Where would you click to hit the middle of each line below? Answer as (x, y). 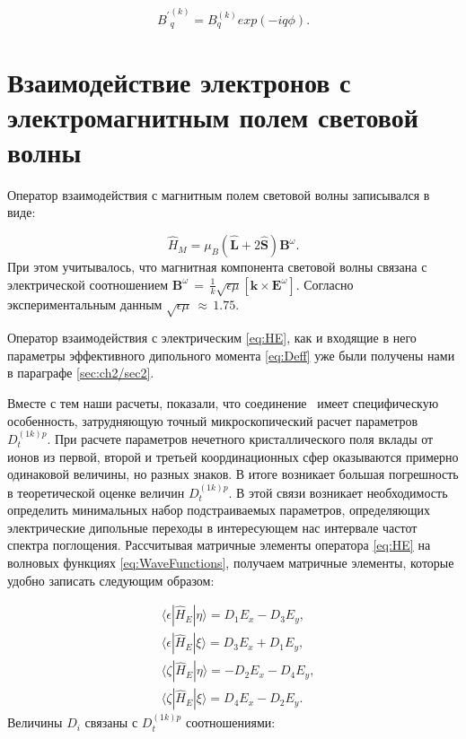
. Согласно (325, 284)
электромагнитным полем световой (213, 116)
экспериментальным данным (85, 304)
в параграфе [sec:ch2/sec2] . (81, 373)
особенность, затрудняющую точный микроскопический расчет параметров (213, 420)
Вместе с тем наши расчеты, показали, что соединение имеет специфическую (223, 402)
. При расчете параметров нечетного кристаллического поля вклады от (240, 438)
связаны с (111, 722)
